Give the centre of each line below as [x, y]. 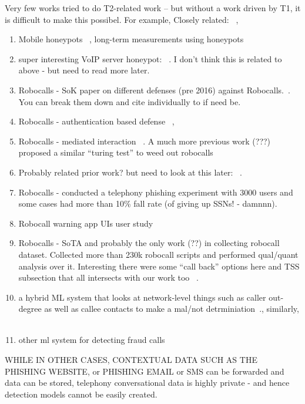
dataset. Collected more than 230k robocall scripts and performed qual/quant [158, 254]
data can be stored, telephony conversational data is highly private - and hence [147, 383]
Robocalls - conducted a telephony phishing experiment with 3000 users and [156, 192]
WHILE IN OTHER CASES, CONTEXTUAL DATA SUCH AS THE [131, 360]
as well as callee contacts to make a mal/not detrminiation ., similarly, [172, 309]
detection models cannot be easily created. [81, 394]
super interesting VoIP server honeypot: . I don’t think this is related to [150, 58]
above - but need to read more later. [84, 70]
